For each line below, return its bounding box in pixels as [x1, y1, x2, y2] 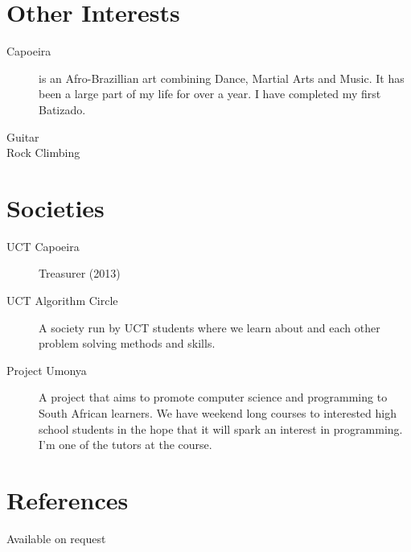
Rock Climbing [6, 144, 80, 161]
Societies [6, 191, 105, 224]
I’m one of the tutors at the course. [39, 436, 212, 453]
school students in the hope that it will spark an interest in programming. [39, 420, 403, 437]
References [6, 483, 129, 516]
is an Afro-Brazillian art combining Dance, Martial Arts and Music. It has [39, 69, 405, 86]
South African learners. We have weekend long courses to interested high [39, 404, 397, 421]
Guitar [6, 128, 39, 145]
